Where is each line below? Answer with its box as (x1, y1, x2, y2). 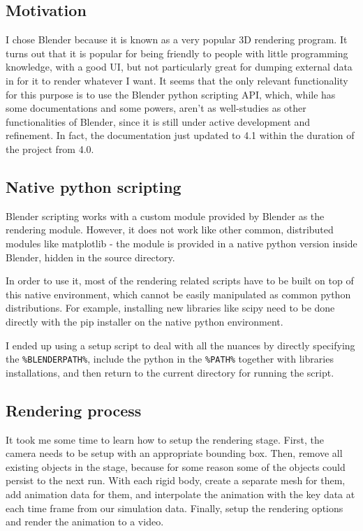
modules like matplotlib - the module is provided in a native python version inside (6, 235, 357, 250)
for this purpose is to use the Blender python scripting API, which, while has (6, 87, 336, 101)
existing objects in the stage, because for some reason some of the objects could (6, 459, 346, 474)
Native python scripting (6, 175, 181, 197)
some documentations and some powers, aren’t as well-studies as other (6, 101, 306, 115)
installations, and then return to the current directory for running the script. (6, 365, 334, 379)
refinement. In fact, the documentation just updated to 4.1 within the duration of (6, 128, 355, 143)
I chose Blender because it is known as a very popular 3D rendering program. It (6, 32, 348, 47)
